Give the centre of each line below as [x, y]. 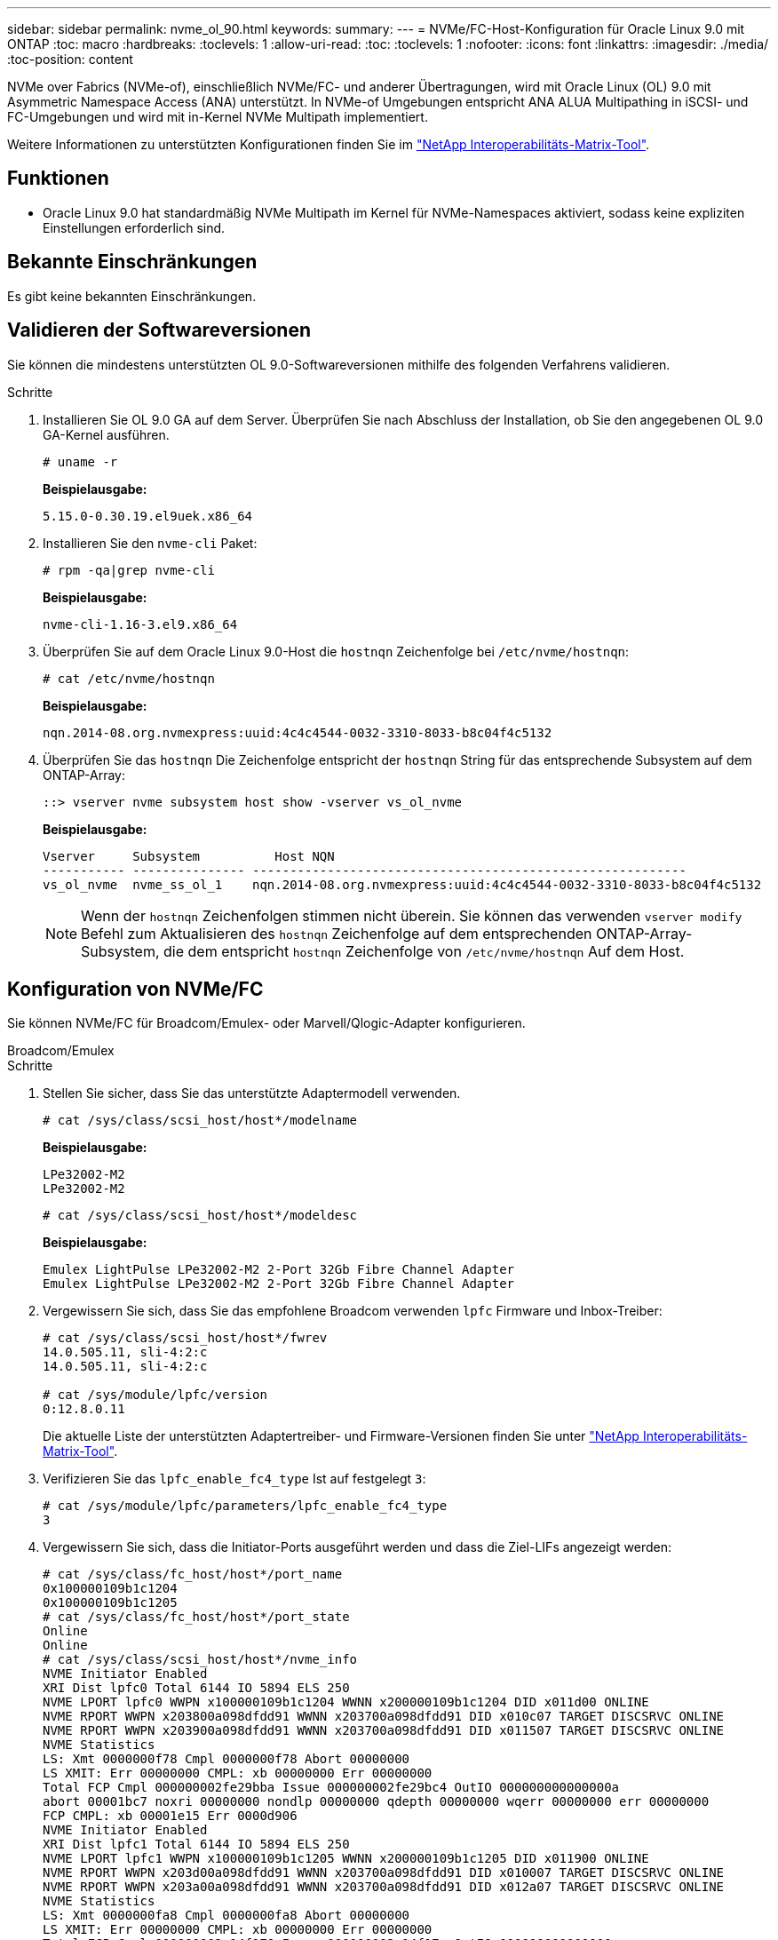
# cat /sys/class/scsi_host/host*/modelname [200, 1121]
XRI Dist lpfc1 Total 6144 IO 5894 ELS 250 [196, 1845]
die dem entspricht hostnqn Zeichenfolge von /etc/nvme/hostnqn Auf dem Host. [424, 951]
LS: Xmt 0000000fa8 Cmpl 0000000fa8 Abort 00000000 [226, 1916]
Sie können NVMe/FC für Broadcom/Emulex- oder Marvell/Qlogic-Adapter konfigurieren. [266, 1023]
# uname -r [80, 461]
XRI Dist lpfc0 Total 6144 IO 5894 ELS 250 [196, 1688]
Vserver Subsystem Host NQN [189, 856]
